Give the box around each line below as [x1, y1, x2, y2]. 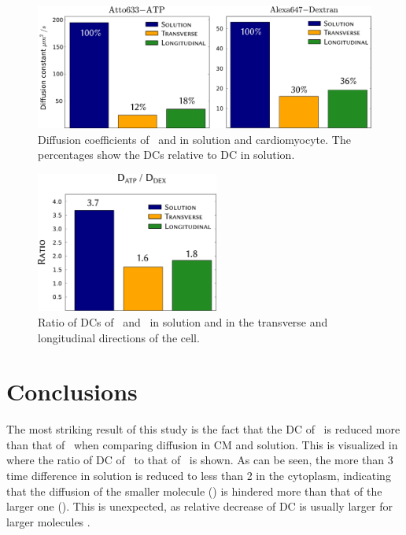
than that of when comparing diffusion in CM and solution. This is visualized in [6, 436, 398, 452]
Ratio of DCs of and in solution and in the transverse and [38, 313, 328, 330]
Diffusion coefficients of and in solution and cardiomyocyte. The [38, 131, 351, 147]
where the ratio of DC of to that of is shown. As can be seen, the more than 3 [6, 452, 393, 468]
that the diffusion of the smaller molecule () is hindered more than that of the [6, 482, 382, 499]
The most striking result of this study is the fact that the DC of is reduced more [6, 421, 400, 437]
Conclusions [6, 375, 138, 408]
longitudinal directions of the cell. [38, 329, 200, 345]
